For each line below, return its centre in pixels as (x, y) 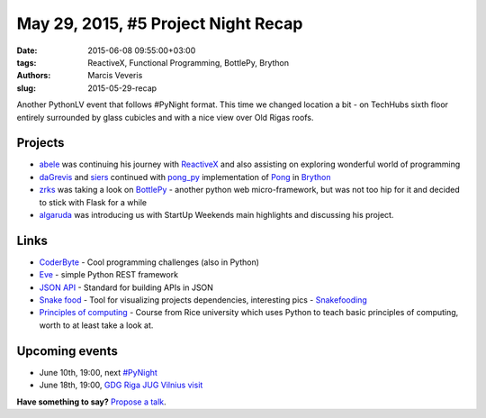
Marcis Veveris (115, 76)
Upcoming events (67, 351)
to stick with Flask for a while (93, 202)
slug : (26, 88)
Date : (27, 50)
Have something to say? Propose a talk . (91, 402)
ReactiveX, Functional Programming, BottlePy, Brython (189, 62)
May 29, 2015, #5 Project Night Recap (160, 23)
